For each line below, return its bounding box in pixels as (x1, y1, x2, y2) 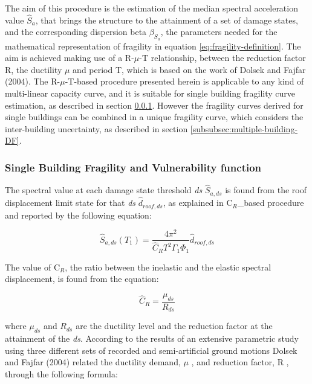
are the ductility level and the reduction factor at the (76, 319, 273, 332)
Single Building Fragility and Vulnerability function (5, 159, 262, 174)
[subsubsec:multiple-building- (190, 122, 298, 135)
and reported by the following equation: (5, 208, 152, 221)
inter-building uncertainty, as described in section (5, 122, 188, 135)
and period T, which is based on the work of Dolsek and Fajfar (73, 63, 306, 75)
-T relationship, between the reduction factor (139, 51, 306, 64)
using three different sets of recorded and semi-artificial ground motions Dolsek (5, 344, 297, 356)
